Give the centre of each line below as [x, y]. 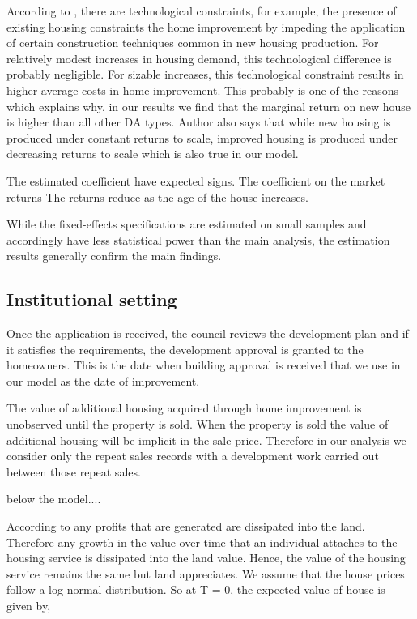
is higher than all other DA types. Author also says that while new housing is [199, 122]
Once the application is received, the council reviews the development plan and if [208, 333]
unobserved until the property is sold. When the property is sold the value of [198, 424]
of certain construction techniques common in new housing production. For [193, 43]
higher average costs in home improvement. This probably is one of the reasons [203, 90]
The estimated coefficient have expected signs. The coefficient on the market [196, 180]
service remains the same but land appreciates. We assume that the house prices [206, 573]
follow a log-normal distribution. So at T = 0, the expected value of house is [196, 589]
